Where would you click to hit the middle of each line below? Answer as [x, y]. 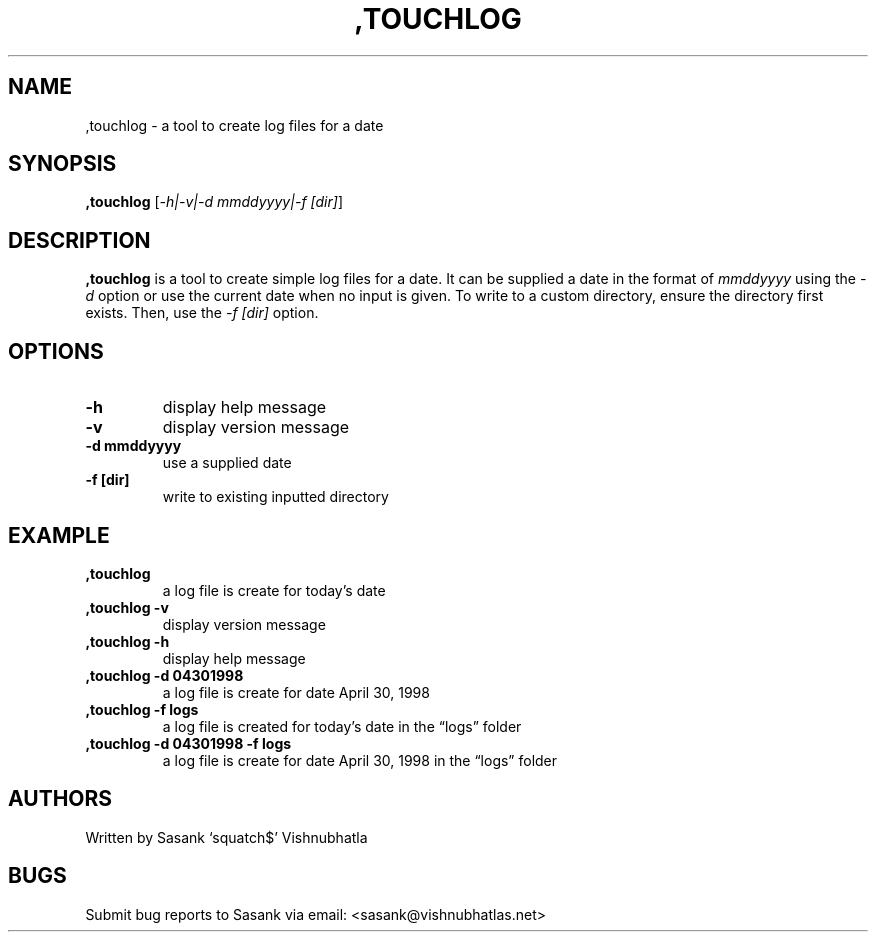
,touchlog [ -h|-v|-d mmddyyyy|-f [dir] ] [214, 202]
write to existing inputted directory [275, 497]
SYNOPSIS [62, 164]
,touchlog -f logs [142, 709]
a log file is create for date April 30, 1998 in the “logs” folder [360, 760]
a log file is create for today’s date [274, 590]
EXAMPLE [59, 535]
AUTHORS [60, 799]
